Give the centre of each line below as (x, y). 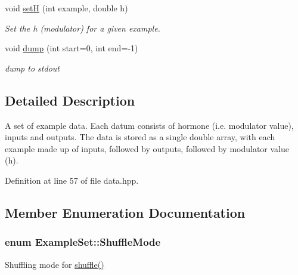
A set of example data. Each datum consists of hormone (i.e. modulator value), (149, 125)
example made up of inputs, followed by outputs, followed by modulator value (147, 148)
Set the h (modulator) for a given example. (83, 28)
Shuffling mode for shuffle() (55, 264)
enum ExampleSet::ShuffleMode (83, 242)
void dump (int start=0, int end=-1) (72, 48)
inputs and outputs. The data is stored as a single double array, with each (140, 137)
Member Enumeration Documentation (125, 212)
